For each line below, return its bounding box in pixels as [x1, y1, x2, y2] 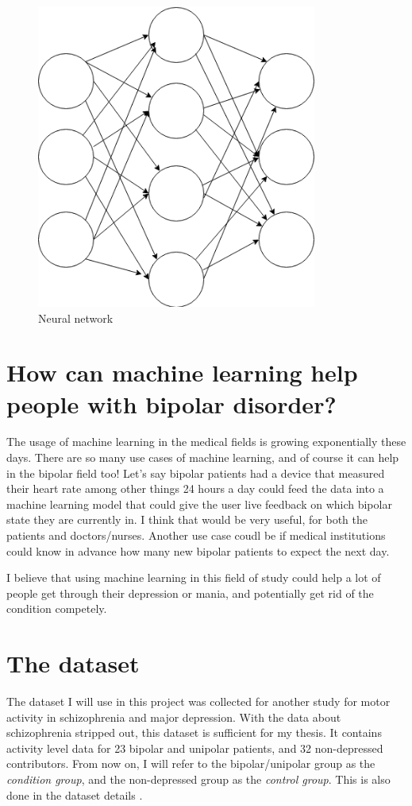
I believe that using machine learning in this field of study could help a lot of [6, 569, 381, 586]
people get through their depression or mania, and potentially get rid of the [6, 584, 374, 601]
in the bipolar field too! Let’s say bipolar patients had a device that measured [6, 464, 385, 481]
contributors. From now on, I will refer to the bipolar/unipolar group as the [6, 755, 375, 772]
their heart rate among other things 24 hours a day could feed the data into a [6, 480, 384, 497]
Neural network [38, 309, 114, 326]
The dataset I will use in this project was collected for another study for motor [6, 693, 391, 710]
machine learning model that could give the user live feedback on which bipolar [6, 495, 392, 512]
